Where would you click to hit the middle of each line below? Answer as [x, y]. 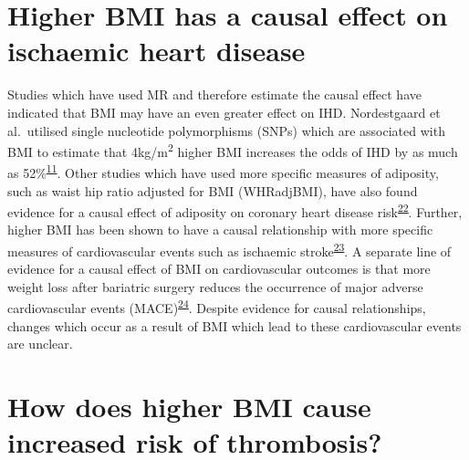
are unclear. [40, 344]
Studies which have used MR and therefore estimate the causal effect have [214, 94]
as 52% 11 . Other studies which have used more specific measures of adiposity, [223, 171]
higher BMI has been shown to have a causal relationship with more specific [220, 230]
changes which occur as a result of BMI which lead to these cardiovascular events [234, 325]
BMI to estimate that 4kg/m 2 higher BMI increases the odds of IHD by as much [233, 150]
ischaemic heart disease [156, 51]
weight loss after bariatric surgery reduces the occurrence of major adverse [215, 286]
